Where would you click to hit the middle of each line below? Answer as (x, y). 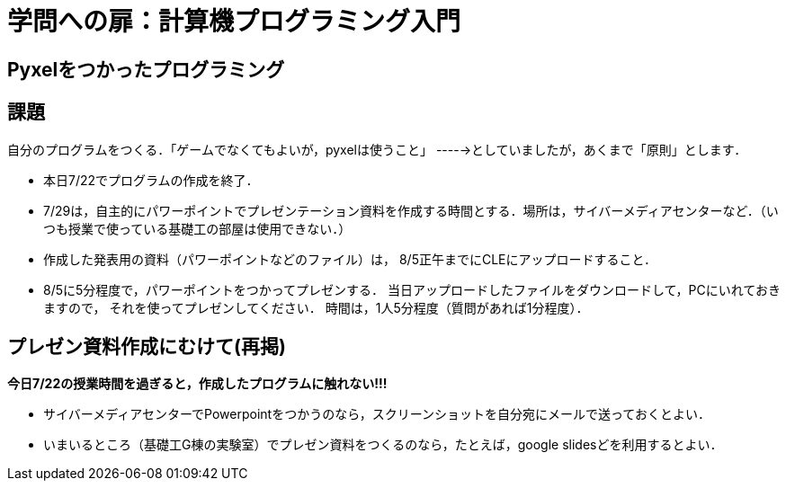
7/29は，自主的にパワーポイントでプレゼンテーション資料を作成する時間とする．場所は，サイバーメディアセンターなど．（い (411, 210)
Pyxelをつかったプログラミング (146, 69)
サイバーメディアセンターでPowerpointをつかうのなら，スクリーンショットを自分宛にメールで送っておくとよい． (377, 414)
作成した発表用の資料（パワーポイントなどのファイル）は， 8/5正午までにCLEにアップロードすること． (350, 259)
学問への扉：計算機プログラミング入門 (234, 22)
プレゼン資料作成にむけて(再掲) (147, 347)
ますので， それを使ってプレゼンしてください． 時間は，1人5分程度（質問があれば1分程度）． (316, 307)
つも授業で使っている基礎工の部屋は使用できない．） (197, 228)
